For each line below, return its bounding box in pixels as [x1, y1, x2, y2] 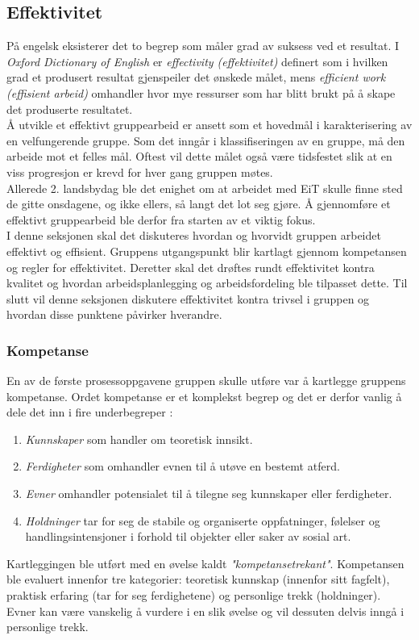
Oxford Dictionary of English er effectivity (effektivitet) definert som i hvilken [6, 52, 388, 69]
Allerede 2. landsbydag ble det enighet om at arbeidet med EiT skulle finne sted [6, 179, 403, 196]
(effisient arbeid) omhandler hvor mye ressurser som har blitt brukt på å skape [6, 84, 396, 101]
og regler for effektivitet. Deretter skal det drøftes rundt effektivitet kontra [6, 258, 375, 275]
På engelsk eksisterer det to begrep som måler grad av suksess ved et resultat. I [6, 37, 400, 54]
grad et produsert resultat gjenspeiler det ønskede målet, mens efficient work [6, 69, 386, 86]
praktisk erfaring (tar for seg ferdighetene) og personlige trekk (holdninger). [6, 587, 381, 604]
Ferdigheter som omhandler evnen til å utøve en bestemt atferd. [25, 458, 340, 475]
